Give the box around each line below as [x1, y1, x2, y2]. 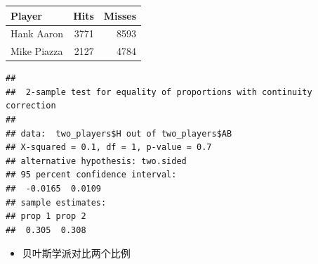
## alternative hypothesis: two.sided [6, 156, 187, 166]
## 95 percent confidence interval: [6, 170, 177, 180]
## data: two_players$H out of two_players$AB [6, 128, 232, 139]
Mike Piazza [11, 44, 63, 58]
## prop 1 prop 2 [6, 211, 86, 222]
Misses [103, 8, 137, 23]
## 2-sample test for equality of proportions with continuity [6, 87, 312, 97]
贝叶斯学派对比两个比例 [22, 246, 131, 260]
